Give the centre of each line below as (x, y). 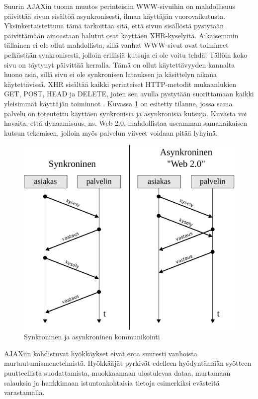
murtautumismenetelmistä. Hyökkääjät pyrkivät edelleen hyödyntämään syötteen (128, 363)
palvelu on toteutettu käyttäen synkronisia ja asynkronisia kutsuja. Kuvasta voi (126, 113)
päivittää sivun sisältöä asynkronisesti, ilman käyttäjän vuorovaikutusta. (115, 16)
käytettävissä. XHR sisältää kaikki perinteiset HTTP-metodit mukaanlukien (120, 84)
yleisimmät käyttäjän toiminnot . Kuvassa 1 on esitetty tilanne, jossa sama (118, 103)
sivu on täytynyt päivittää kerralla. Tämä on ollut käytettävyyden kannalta (120, 64)
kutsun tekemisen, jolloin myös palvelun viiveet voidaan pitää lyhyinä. (111, 132)
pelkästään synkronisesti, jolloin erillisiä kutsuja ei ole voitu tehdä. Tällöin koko (126, 54)
